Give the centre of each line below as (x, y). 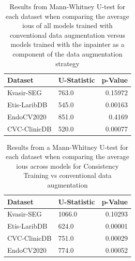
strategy (67, 63)
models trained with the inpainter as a (67, 44)
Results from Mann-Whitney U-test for (67, 6)
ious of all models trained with (67, 25)
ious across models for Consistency (67, 166)
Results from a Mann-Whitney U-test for (67, 147)
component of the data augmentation (67, 53)
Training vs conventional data (67, 175)
